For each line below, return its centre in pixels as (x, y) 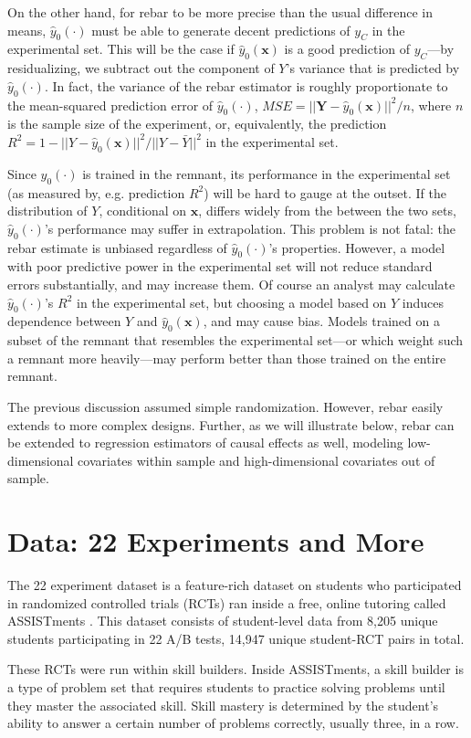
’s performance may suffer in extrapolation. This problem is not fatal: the (250, 228)
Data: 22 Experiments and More (216, 541)
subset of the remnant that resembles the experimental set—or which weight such (235, 340)
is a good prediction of (347, 49)
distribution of (47, 211)
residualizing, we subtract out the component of (141, 68)
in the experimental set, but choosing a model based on (232, 302)
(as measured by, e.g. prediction (96, 192)
